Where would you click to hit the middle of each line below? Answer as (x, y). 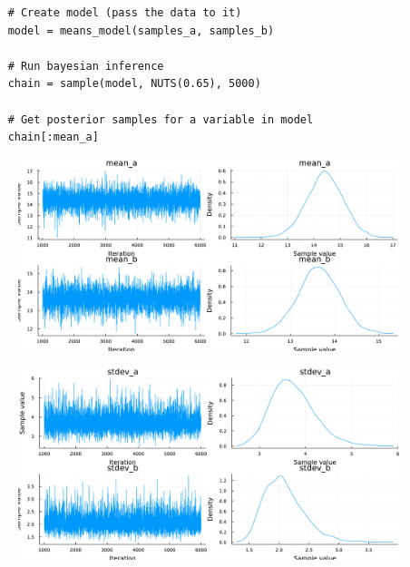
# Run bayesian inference (86, 66)
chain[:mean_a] (53, 137)
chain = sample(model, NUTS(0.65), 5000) (134, 84)
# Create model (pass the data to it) (125, 13)
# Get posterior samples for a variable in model (161, 119)
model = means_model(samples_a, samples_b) (141, 30)
